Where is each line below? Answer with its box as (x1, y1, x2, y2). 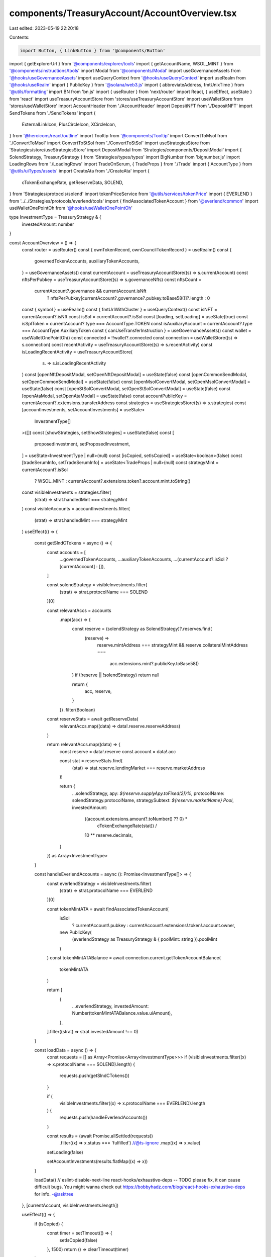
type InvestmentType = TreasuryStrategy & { (9, 214, 101, 220)
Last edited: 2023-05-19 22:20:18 (9, 25, 79, 31)
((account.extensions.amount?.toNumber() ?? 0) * (84, 816, 188, 822)
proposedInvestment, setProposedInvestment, (34, 441, 130, 447)
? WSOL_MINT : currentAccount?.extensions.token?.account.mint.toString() (34, 478, 191, 484)
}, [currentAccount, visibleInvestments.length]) (22, 1202, 119, 1209)
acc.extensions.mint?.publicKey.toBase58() (109, 660, 199, 666)
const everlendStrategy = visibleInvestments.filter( (47, 880, 152, 886)
